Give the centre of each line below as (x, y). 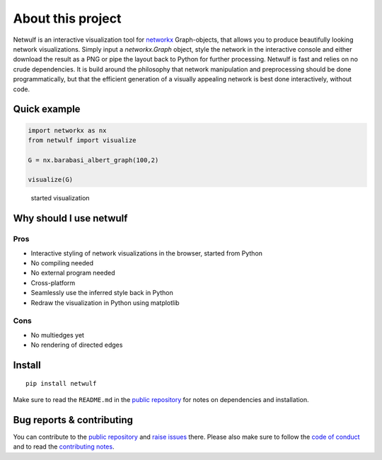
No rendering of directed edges (77, 345)
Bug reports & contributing (73, 420)
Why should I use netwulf (70, 218)
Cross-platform (53, 282)
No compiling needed (62, 263)
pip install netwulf (61, 384)
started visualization (60, 198)
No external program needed (73, 273)
